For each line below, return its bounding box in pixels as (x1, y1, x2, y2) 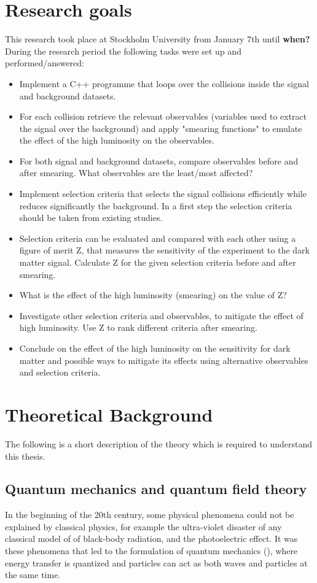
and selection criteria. (19, 366, 101, 379)
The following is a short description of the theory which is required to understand (5, 437, 312, 450)
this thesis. (5, 449, 45, 462)
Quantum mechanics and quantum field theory (5, 479, 307, 498)
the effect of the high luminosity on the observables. (19, 134, 214, 147)
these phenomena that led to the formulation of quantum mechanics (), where (5, 544, 298, 557)
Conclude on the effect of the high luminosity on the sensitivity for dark (19, 342, 291, 354)
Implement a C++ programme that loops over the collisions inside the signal (19, 77, 309, 90)
